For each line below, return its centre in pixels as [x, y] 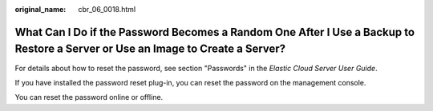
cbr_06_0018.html [107, 9]
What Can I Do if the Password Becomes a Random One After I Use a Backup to [215, 32]
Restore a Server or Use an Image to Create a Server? [150, 49]
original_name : [40, 9]
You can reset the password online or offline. [89, 97]
